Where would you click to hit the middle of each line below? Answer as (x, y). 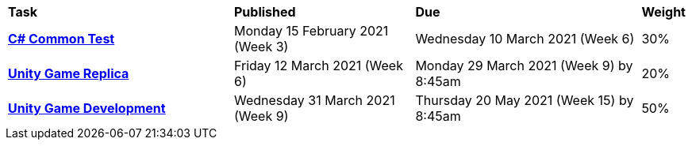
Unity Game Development (87, 108)
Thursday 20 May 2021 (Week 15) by (525, 100)
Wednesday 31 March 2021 (315, 100)
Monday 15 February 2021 (311, 31)
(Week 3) (261, 47)
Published (265, 12)
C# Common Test (62, 39)
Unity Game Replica (69, 73)
